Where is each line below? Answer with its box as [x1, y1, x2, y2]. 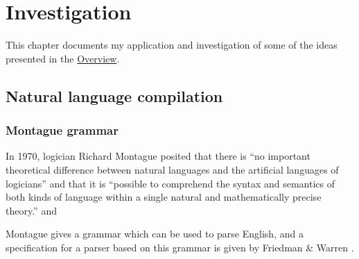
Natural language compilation [6, 85, 223, 106]
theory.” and [6, 203, 57, 217]
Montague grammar [6, 122, 119, 139]
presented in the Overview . [6, 51, 120, 65]
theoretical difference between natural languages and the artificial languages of [6, 162, 339, 176]
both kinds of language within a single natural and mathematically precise [6, 190, 322, 204]
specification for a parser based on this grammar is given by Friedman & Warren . [6, 240, 354, 254]
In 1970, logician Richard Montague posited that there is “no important [6, 149, 310, 163]
